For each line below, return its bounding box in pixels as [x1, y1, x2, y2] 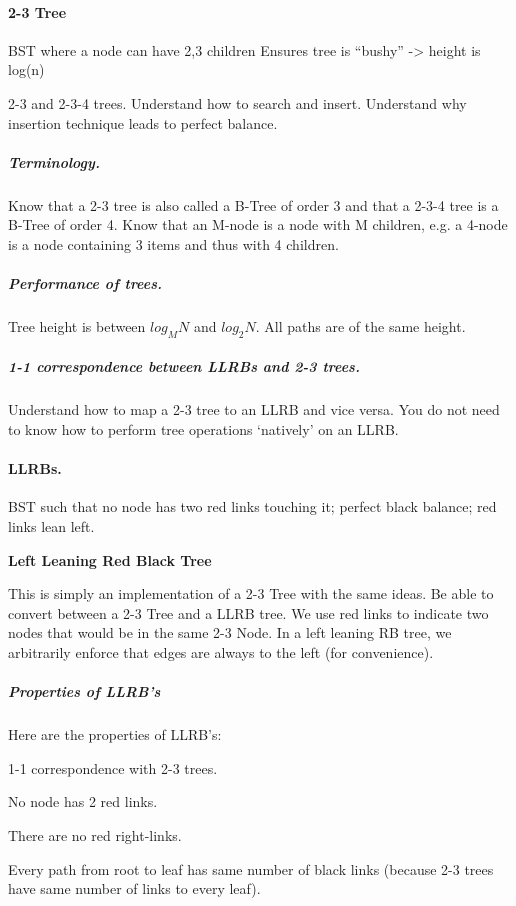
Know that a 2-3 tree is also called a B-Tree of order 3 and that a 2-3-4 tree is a [8, 194, 499, 215]
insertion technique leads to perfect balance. [8, 112, 278, 133]
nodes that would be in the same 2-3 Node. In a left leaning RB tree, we [8, 622, 452, 643]
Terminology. [8, 151, 100, 172]
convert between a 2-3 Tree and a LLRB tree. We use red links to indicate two [8, 602, 489, 623]
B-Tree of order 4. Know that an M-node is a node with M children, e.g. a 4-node [8, 214, 508, 235]
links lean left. [8, 516, 95, 537]
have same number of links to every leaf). [8, 878, 261, 899]
